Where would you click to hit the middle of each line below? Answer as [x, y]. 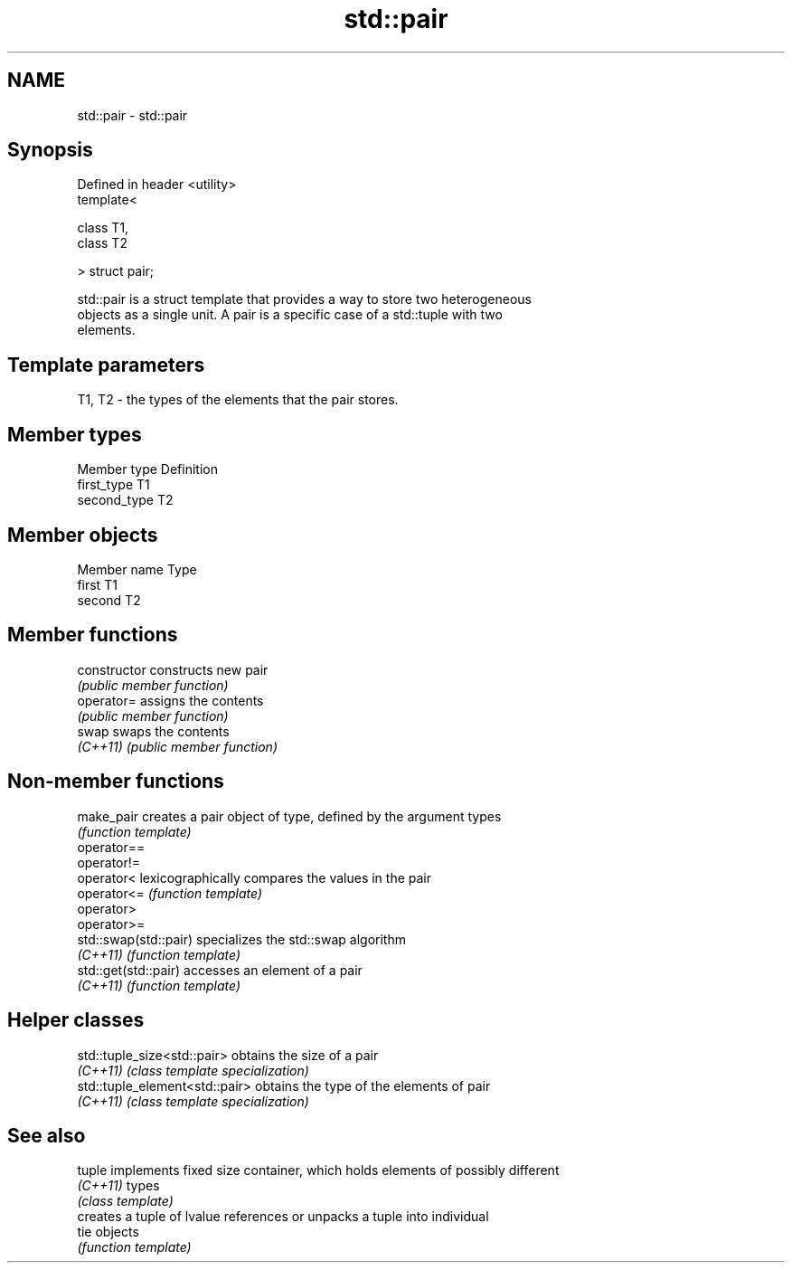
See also [47, 1135]
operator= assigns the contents [170, 700]
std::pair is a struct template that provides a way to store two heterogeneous [305, 299]
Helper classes [76, 1020]
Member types [75, 434]
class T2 [102, 243]
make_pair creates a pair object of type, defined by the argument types [289, 816]
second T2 [109, 600]
